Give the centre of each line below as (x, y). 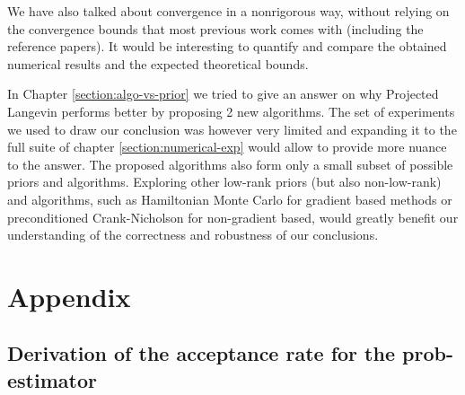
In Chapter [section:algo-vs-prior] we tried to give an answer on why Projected (223, 94)
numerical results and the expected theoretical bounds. (158, 63)
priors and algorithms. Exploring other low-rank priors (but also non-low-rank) (224, 182)
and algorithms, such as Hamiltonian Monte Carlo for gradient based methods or (230, 199)
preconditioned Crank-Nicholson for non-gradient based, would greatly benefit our (233, 217)
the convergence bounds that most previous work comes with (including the (215, 28)
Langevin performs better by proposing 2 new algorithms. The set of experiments (231, 111)
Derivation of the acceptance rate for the (201, 353)
